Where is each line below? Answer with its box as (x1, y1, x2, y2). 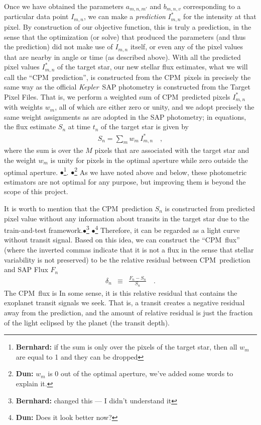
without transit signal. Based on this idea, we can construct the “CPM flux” (4, 234, 240, 245)
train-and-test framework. (4, 224, 83, 235)
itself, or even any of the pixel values (130, 41, 243, 52)
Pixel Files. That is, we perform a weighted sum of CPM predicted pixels (4, 91, 230, 102)
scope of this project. (4, 186, 68, 197)
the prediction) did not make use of (4, 41, 113, 52)
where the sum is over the (4, 145, 83, 155)
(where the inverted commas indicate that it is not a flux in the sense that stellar (4, 244, 254, 254)
